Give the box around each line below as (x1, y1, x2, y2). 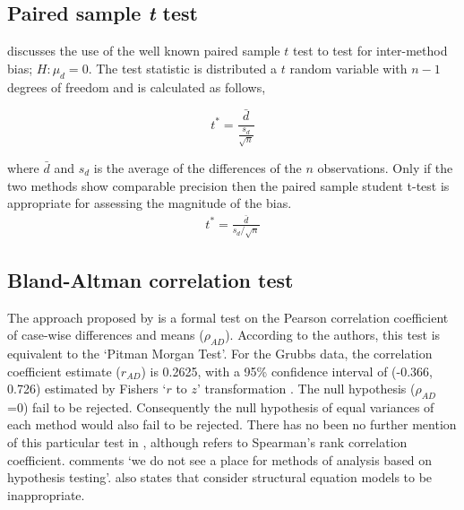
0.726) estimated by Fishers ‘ (7, 379, 167, 398)
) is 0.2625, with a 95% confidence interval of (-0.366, (141, 361, 434, 380)
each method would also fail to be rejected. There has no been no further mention (7, 415, 457, 434)
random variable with (289, 58, 408, 77)
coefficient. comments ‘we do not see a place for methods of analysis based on (7, 450, 433, 469)
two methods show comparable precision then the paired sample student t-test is (7, 176, 450, 194)
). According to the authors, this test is (225, 325, 441, 344)
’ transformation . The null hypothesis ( (197, 379, 416, 398)
